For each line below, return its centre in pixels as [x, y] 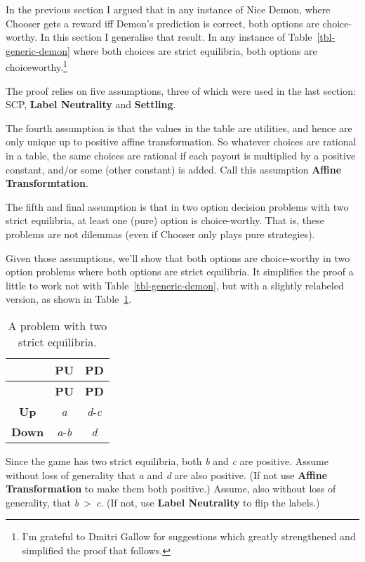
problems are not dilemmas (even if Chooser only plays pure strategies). [160, 234]
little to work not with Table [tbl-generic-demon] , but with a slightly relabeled [175, 285]
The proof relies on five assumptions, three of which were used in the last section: [181, 90]
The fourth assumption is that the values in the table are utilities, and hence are [179, 128]
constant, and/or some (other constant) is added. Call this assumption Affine [174, 169]
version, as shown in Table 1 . [69, 299]
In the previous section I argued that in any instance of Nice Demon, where [168, 9]
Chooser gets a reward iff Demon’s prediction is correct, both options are [162, 23]
